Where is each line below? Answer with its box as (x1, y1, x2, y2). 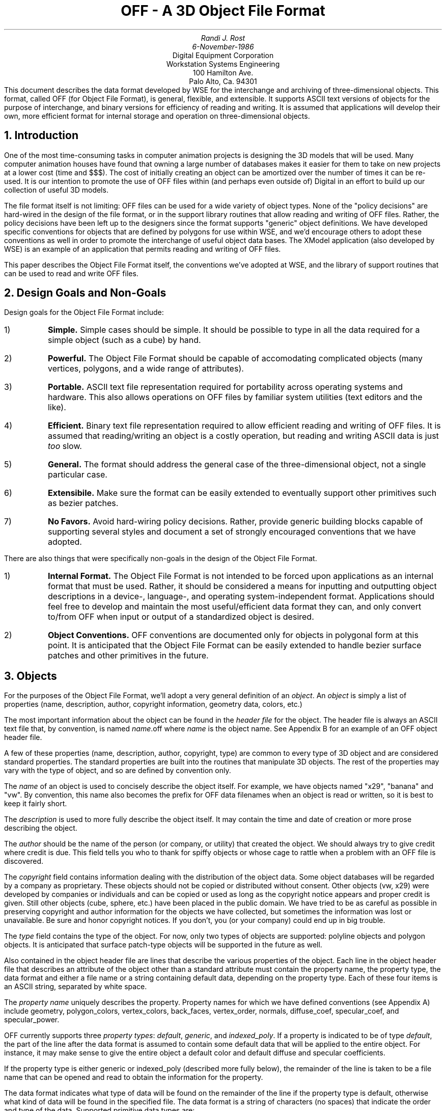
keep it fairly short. (4, 799, 67, 808)
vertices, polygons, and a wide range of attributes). (47, 363, 244, 374)
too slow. (47, 441, 82, 452)
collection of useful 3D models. (4, 185, 108, 194)
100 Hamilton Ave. (192, 68, 254, 77)
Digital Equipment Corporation (172, 50, 274, 60)
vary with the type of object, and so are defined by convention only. (4, 766, 231, 775)
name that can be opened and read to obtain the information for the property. (4, 1073, 263, 1082)
